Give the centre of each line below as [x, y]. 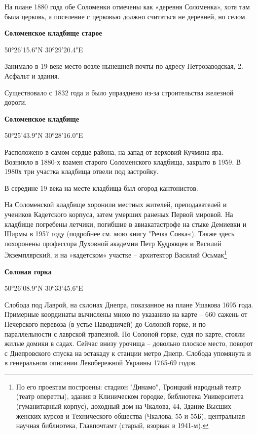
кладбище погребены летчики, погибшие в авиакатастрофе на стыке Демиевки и [126, 224]
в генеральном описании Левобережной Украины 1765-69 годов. [101, 363]
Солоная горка [28, 271]
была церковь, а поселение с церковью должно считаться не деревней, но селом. [126, 16]
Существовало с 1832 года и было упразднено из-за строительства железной [119, 92]
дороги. [16, 102]
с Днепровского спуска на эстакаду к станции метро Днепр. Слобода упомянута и [128, 353]
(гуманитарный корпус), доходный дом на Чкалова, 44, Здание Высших [124, 406]
